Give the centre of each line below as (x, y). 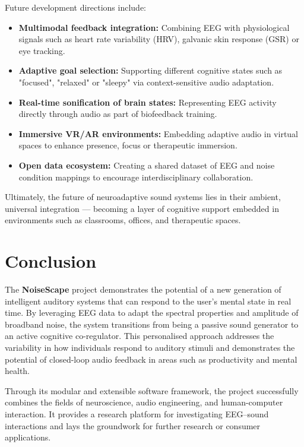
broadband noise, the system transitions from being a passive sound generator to (152, 324)
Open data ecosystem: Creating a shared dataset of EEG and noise (147, 165)
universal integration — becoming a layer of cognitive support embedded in (142, 208)
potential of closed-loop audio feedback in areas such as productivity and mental (151, 359)
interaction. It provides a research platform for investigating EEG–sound (137, 413)
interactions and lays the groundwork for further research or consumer (133, 425)
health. (18, 371)
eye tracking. (42, 50)
